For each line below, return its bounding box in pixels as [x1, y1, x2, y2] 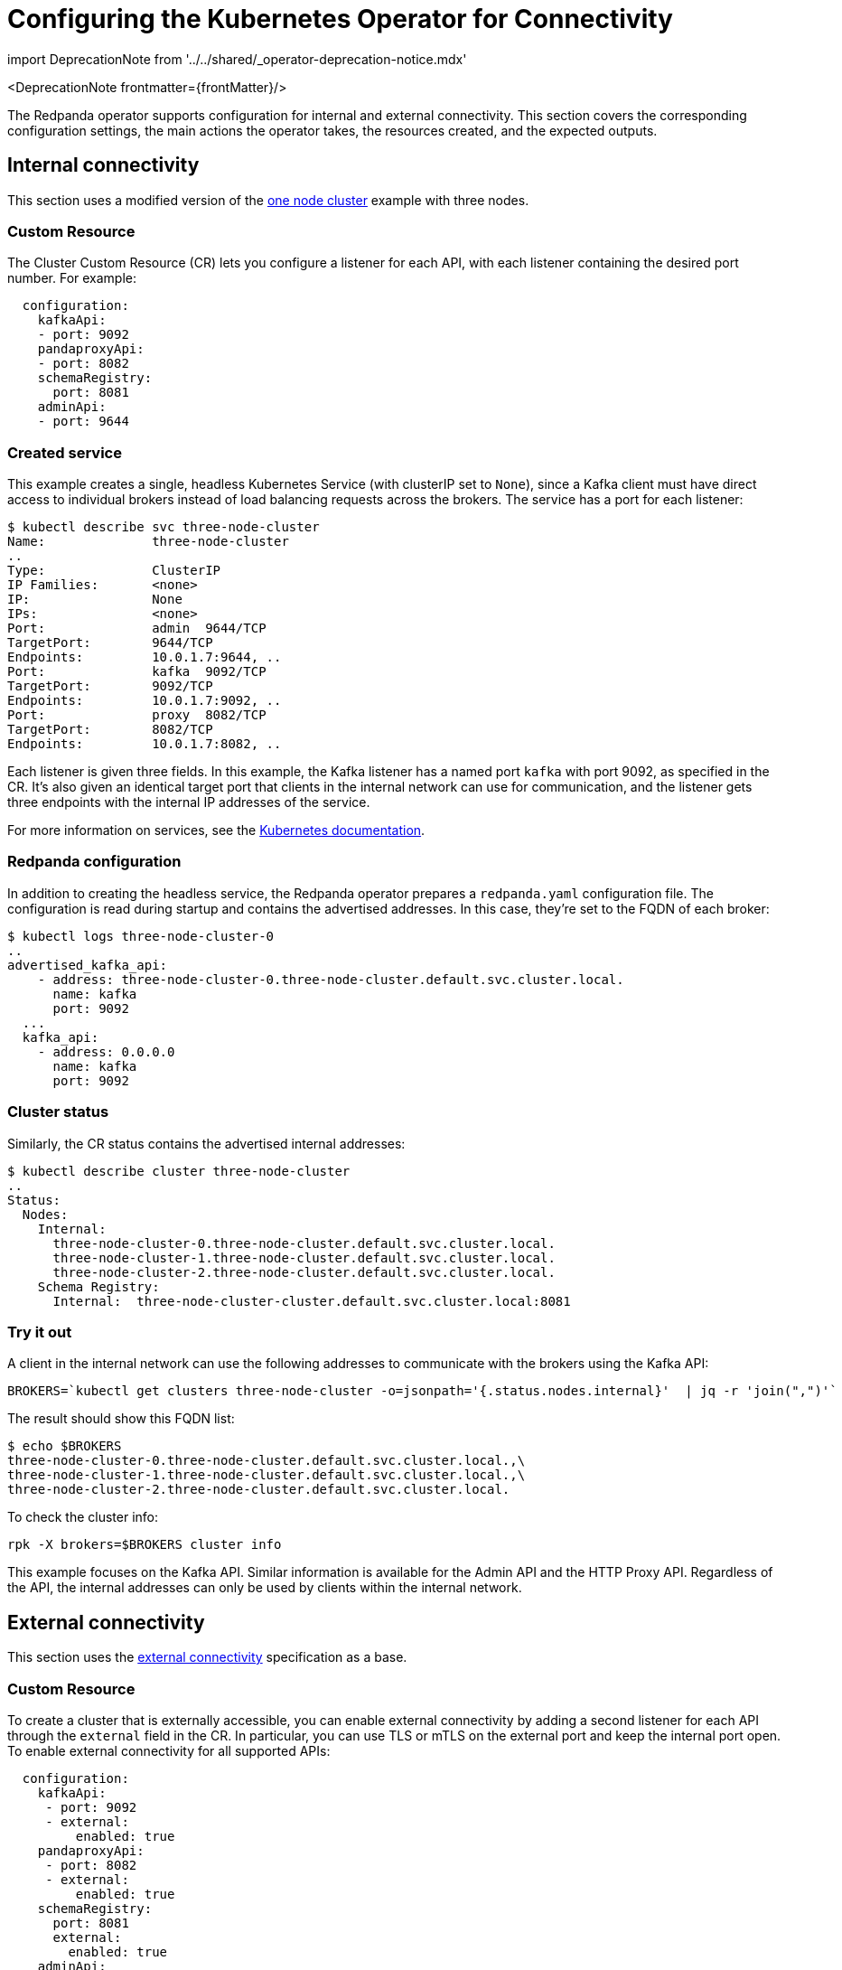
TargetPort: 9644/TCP [7, 635, 213, 651]
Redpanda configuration [7, 852, 182, 871]
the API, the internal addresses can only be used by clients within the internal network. [7, 1580, 522, 1596]
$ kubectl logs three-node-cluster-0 [7, 928, 275, 943]
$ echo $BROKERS [7, 1439, 122, 1454]
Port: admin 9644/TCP [7, 621, 267, 636]
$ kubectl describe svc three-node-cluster [7, 520, 320, 535]
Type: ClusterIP [7, 563, 221, 578]
